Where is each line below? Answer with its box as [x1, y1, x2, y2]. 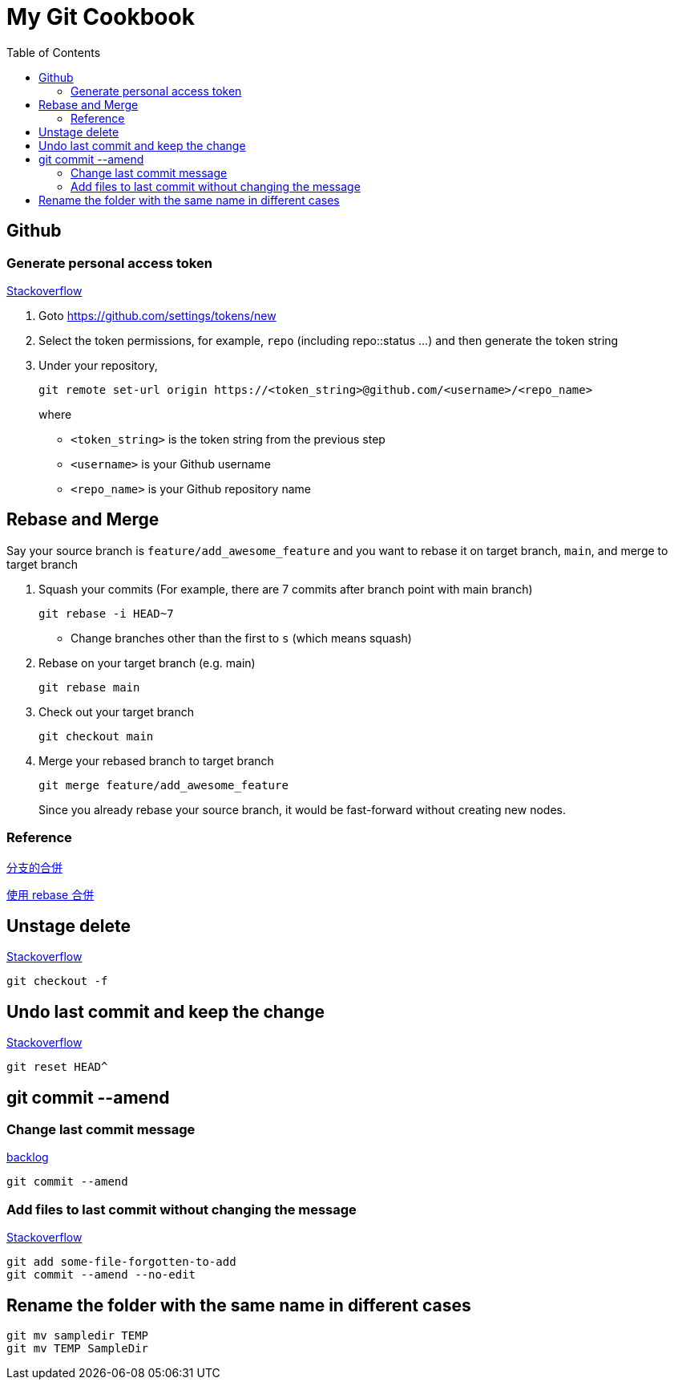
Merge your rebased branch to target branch [38, 753, 274, 768]
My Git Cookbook [6, 3, 195, 30]
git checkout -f [6, 975, 108, 988]
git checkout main [38, 729, 154, 743]
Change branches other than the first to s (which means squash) [71, 630, 412, 645]
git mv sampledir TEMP [6, 1329, 149, 1343]
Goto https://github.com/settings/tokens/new [38, 308, 276, 322]
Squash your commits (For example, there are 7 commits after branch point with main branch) [38, 582, 533, 596]
